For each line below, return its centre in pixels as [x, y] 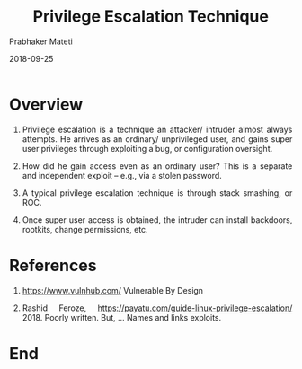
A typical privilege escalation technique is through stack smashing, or [157, 193]
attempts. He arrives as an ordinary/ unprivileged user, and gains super [157, 139]
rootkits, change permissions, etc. [85, 229]
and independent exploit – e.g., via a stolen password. [122, 175]
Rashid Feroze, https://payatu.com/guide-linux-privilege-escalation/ [157, 308]
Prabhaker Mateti [41, 41]
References [53, 265]
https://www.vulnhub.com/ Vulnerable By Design [113, 290]
